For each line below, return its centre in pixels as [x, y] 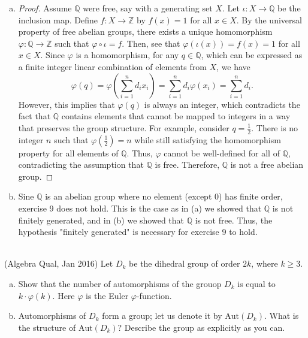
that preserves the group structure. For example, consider [124, 127]
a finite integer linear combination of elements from [112, 66]
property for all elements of [68, 153]
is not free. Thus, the [234, 220]
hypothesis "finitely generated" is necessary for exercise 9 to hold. [138, 232]
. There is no [275, 127]
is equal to [256, 283]
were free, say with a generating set [148, 8]
